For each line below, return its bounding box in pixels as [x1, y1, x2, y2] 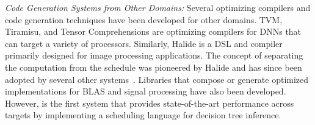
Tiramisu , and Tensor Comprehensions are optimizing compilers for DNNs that [5, 25, 302, 38]
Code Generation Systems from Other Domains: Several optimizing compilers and [5, 1, 311, 13]
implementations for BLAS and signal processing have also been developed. [5, 85, 286, 98]
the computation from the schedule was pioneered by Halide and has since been [5, 60, 302, 73]
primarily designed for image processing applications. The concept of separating [5, 49, 303, 62]
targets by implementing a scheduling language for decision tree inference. [5, 109, 281, 121]
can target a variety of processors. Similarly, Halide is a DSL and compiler [5, 37, 283, 49]
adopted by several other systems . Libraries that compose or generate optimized [5, 73, 309, 85]
